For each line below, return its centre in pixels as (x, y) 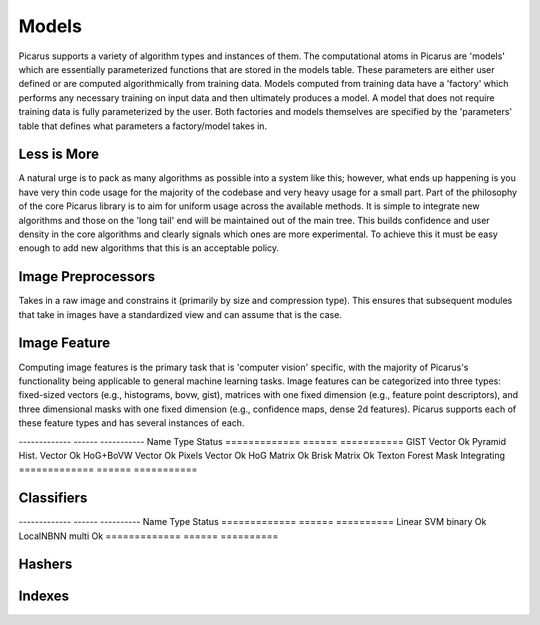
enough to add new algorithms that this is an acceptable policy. (149, 248)
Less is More (59, 154)
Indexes (44, 596)
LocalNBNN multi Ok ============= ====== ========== (148, 536)
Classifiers (53, 498)
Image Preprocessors (86, 276)
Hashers (45, 564)
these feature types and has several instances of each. (131, 423)
